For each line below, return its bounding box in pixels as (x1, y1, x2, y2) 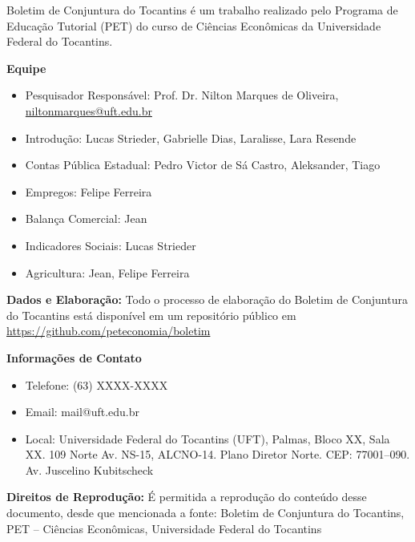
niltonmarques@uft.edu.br (25, 102, 152, 119)
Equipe (6, 59, 46, 76)
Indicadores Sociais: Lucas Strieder (25, 237, 196, 253)
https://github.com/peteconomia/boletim (6, 322, 211, 339)
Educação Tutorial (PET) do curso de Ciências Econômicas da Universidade (6, 17, 381, 34)
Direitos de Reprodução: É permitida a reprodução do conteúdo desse (6, 488, 367, 505)
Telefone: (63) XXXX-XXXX (25, 376, 168, 393)
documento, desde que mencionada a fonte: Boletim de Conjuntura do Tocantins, (6, 504, 405, 521)
